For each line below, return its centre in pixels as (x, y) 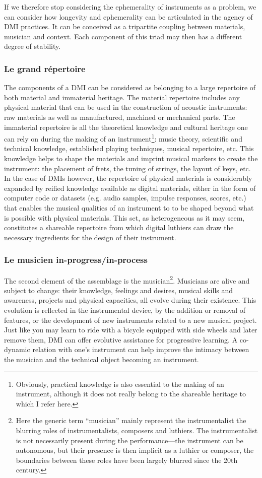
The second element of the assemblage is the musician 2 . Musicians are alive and (127, 280)
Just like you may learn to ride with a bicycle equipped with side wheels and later (131, 330)
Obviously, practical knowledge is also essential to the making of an (120, 384)
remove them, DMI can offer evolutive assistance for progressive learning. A (121, 339)
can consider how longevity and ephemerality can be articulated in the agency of (128, 16)
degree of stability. (32, 46)
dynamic (17, 349)
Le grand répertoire (45, 68)
